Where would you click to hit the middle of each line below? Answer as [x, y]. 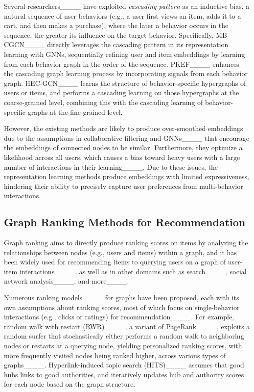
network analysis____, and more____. [67, 281]
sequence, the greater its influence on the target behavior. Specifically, [109, 35]
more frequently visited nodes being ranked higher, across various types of [115, 355]
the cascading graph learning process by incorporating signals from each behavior [126, 73]
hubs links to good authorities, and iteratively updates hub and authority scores [124, 374]
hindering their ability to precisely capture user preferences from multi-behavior [124, 186]
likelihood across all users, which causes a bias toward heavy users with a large [122, 157]
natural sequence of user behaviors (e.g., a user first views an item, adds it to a [123, 15]
